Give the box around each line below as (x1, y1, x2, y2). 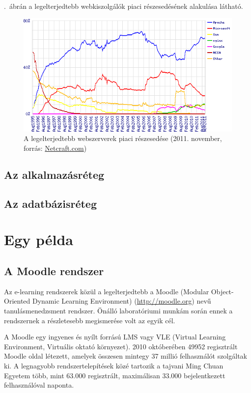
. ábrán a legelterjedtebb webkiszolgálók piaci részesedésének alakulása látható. (4, 1, 243, 11)
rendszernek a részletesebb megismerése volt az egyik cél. (4, 315, 175, 325)
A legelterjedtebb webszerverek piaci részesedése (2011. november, (24, 133, 222, 143)
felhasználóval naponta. (4, 380, 74, 390)
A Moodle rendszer (4, 263, 104, 278)
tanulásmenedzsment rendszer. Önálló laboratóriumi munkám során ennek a (4, 305, 233, 315)
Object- (211, 286, 234, 296)
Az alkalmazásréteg (4, 167, 105, 182)
